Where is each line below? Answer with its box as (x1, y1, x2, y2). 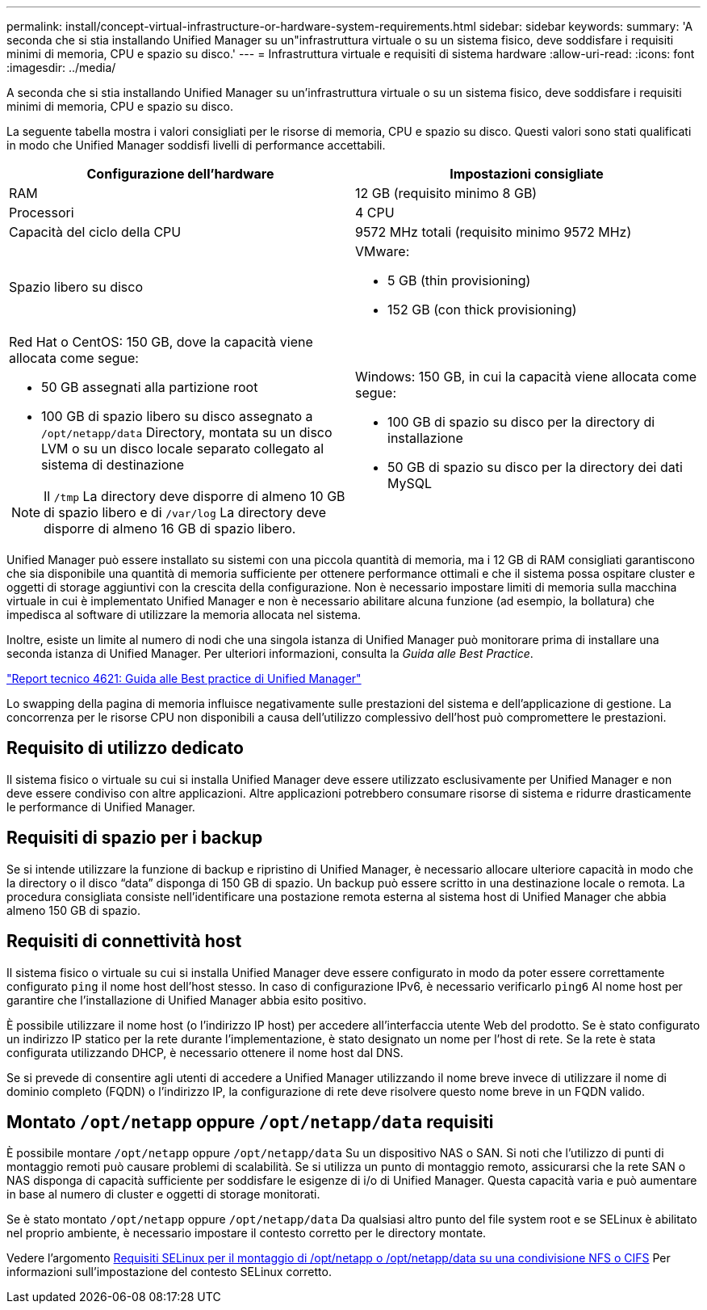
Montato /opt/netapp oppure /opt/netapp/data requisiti (6, 1111, 494, 1132)
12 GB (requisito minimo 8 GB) (355, 185, 538, 201)
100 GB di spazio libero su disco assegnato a (41, 408, 313, 424)
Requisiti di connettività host (6, 931, 242, 952)
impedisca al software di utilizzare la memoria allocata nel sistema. (6, 608, 362, 621)
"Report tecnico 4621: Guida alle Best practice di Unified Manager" (6, 672, 362, 685)
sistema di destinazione (41, 457, 185, 473)
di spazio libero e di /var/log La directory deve (44, 504, 326, 520)
